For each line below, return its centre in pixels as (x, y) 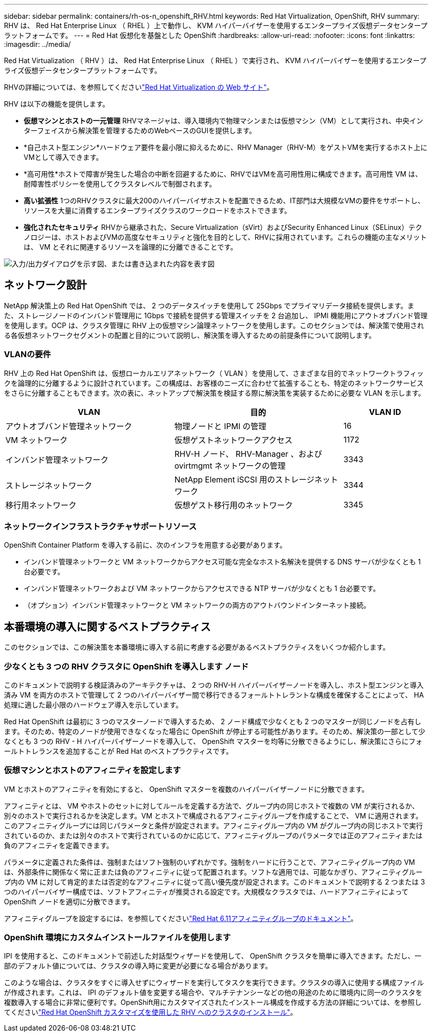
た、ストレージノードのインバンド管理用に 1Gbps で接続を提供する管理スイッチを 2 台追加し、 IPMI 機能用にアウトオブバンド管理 (216, 315)
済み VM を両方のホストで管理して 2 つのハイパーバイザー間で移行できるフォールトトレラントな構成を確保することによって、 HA (214, 695)
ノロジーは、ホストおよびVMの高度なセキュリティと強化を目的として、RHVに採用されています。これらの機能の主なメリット (225, 237)
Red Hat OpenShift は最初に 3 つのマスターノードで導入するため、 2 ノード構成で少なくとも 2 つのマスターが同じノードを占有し (213, 721)
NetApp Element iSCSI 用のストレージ (244, 479)
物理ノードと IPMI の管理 (220, 426)
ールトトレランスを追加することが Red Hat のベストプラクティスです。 (118, 751)
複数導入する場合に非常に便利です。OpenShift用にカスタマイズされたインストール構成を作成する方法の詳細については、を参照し (213, 1002)
